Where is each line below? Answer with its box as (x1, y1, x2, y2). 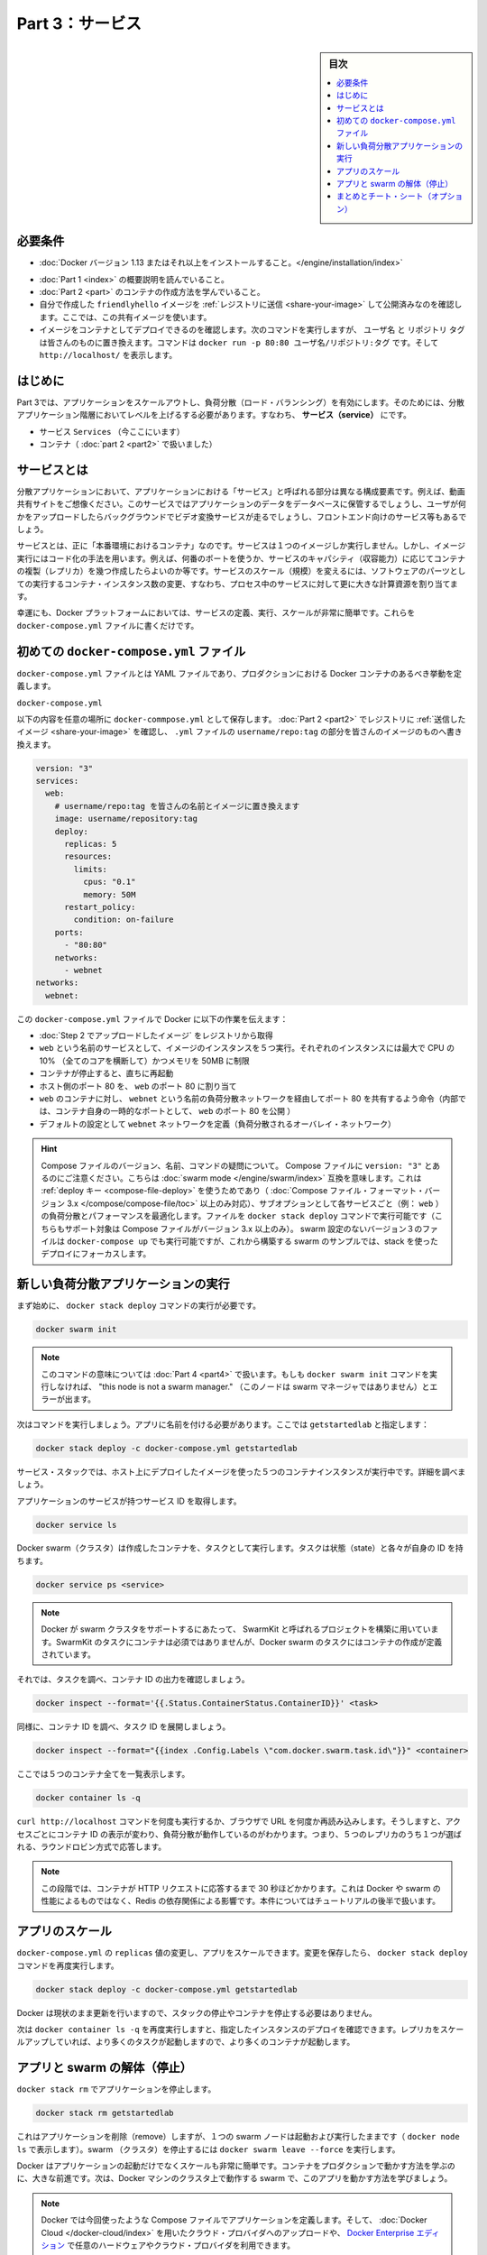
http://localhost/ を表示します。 (39, 349, 178, 360)
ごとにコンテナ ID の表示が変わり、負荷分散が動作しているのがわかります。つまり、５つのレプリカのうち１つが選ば (32, 1828, 462, 1839)
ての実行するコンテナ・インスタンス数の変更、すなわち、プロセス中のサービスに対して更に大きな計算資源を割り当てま (16, 578, 459, 589)
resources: (64, 851, 113, 861)
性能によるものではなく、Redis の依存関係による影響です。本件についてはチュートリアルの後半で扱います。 (41, 1895, 441, 1907)
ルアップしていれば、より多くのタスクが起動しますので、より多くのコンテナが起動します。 (16, 2037, 355, 2048)
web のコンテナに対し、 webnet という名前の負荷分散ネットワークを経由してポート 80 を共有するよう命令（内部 (39, 1093, 459, 1104)
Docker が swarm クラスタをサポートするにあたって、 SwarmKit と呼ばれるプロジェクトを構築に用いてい (41, 1624, 431, 1634)
